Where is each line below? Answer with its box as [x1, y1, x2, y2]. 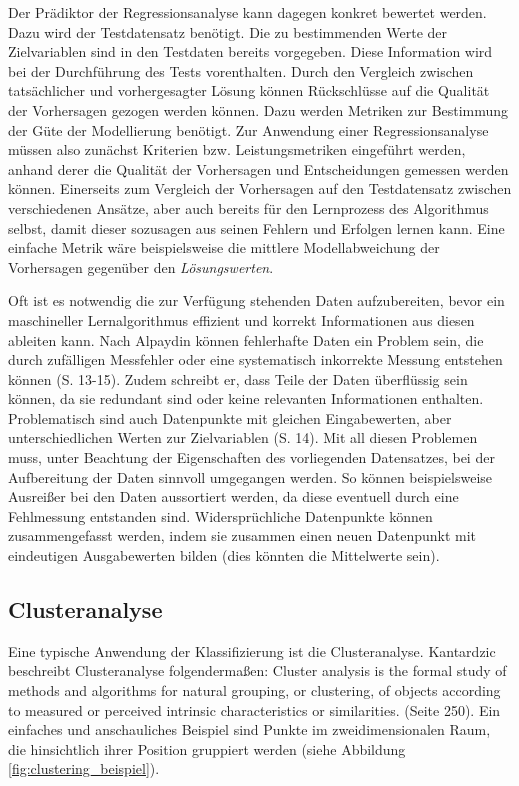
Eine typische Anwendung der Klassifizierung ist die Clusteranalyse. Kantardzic [8, 640, 496, 661]
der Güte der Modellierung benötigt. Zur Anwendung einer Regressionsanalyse [8, 119, 489, 140]
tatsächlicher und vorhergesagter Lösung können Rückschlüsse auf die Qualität [8, 80, 490, 101]
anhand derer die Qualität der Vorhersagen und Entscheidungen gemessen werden [8, 158, 509, 179]
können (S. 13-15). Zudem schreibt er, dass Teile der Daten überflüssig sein [8, 368, 468, 389]
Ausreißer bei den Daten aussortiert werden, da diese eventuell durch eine [8, 486, 459, 507]
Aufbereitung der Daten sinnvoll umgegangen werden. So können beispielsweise [8, 466, 493, 487]
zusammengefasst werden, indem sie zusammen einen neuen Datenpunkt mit [8, 525, 477, 546]
